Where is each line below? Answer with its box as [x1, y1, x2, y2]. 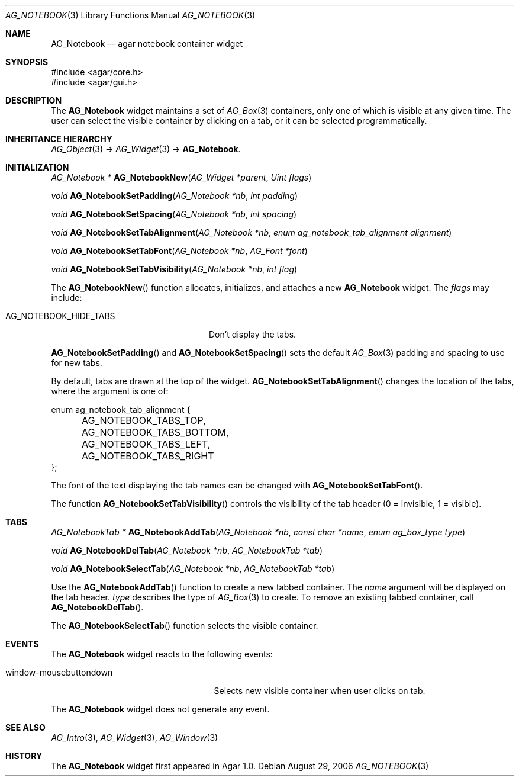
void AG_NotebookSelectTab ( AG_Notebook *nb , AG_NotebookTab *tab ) [51, 564, 335, 574]
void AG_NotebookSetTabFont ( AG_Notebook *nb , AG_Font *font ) [51, 246, 308, 256]
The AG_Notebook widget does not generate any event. [51, 704, 270, 714]
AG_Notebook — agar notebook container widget [51, 38, 243, 49]
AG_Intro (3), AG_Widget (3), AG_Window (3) [51, 732, 218, 743]
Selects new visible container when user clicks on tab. [214, 686, 425, 696]
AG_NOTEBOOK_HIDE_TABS [5, 311, 115, 321]
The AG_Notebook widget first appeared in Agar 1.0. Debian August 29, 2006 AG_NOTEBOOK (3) [51, 761, 429, 771]
